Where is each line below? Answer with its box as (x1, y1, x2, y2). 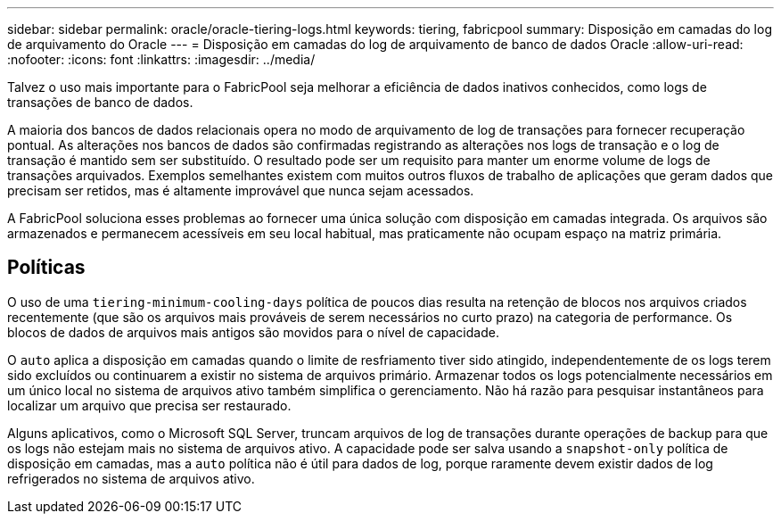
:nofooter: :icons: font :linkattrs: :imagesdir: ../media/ (7, 52, 316, 67)
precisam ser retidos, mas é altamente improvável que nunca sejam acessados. (7, 183, 474, 198)
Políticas (7, 256, 86, 279)
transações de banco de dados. (7, 95, 193, 110)
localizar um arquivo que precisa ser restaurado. (7, 397, 292, 413)
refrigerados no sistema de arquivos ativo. (7, 470, 255, 486)
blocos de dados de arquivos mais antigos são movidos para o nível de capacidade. (7, 324, 499, 340)
